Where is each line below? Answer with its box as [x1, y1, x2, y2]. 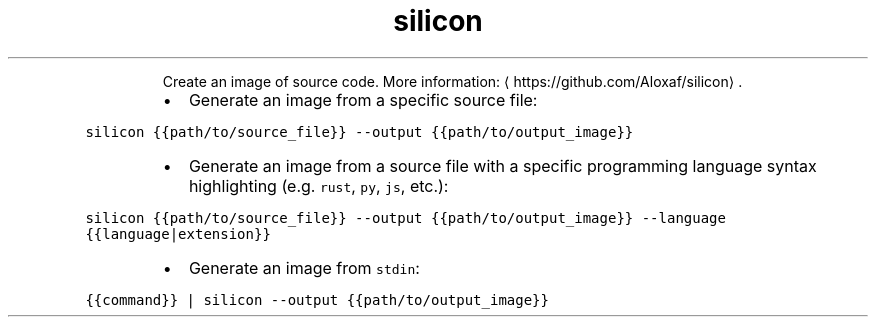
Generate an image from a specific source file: [188, 89, 538, 110]
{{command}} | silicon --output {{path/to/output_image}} [85, 291, 549, 308]
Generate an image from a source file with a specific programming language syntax [188, 155, 817, 176]
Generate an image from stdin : [188, 257, 420, 278]
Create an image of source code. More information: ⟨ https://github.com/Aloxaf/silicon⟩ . [162, 72, 743, 90]
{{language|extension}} [85, 225, 271, 242]
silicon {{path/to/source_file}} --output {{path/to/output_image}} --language [85, 209, 726, 226]
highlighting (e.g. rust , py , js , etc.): [188, 175, 449, 196]
